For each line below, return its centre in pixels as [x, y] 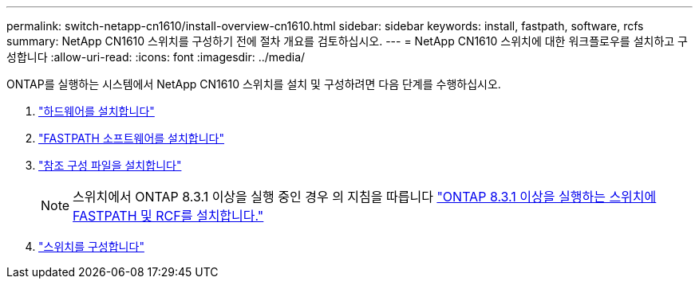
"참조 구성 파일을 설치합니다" [110, 165]
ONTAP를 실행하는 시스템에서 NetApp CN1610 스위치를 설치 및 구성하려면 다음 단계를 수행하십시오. [254, 84]
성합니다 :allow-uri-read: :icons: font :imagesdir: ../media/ [156, 57]
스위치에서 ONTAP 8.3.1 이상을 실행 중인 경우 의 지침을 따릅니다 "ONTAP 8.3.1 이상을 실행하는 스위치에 [365, 197]
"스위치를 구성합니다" [91, 246]
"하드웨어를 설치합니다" [97, 111]
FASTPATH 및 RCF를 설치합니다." [168, 216]
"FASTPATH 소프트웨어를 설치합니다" [132, 138]
